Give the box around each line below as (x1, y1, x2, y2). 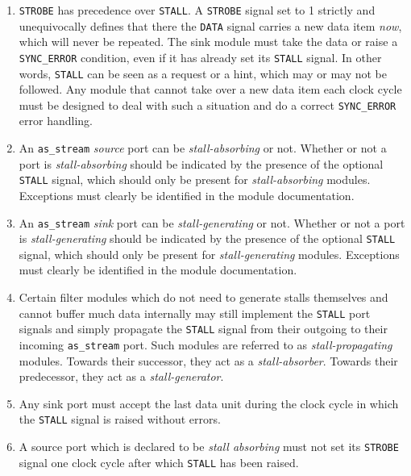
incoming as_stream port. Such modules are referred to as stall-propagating (19, 336, 392, 353)
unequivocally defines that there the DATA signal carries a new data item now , (19, 17, 402, 34)
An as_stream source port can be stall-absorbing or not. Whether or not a (19, 140, 387, 157)
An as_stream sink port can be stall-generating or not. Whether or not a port (19, 214, 405, 231)
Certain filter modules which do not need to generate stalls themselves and (19, 289, 388, 306)
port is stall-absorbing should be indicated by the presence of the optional (19, 155, 384, 172)
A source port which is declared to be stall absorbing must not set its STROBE (19, 438, 399, 455)
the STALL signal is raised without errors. (19, 411, 221, 428)
